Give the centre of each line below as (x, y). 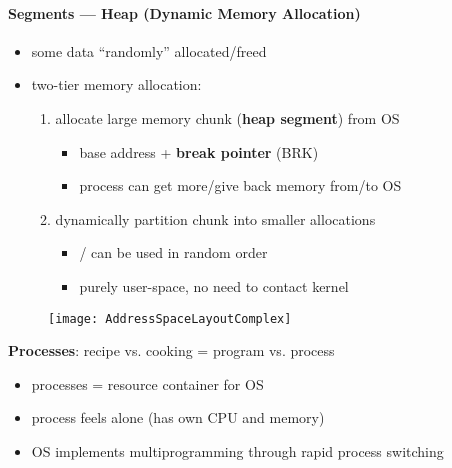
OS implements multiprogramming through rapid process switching (237, 450)
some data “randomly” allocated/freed (149, 50)
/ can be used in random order (173, 252)
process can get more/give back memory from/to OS (240, 185)
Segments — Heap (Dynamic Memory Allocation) (184, 12)
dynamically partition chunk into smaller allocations (215, 218)
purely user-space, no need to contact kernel (214, 285)
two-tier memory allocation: (116, 84)
